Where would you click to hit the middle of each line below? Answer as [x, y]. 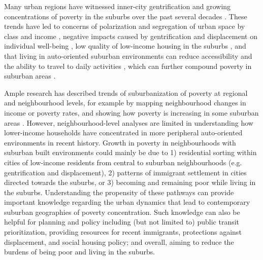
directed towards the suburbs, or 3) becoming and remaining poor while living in [130, 182]
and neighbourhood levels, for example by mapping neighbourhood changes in [125, 103]
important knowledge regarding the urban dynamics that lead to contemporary [127, 202]
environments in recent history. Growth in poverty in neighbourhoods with [120, 142]
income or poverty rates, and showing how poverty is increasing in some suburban [131, 112]
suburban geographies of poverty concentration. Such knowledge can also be [122, 212]
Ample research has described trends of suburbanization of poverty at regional [126, 92]
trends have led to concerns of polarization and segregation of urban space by [125, 26]
